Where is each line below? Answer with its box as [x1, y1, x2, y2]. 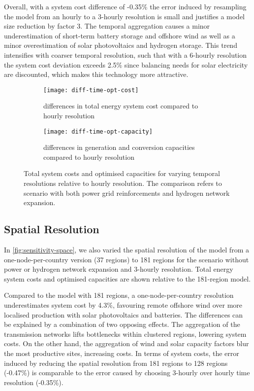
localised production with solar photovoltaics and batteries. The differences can [4, 309, 243, 320]
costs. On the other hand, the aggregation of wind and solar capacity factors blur [4, 338, 249, 349]
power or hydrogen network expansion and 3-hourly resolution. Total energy [4, 264, 233, 274]
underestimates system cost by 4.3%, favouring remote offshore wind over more [4, 299, 243, 310]
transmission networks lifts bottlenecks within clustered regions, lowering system [4, 328, 247, 339]
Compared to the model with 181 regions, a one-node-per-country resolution [4, 290, 234, 300]
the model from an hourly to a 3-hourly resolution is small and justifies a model [4, 11, 245, 21]
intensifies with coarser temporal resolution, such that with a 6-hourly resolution [4, 49, 247, 60]
